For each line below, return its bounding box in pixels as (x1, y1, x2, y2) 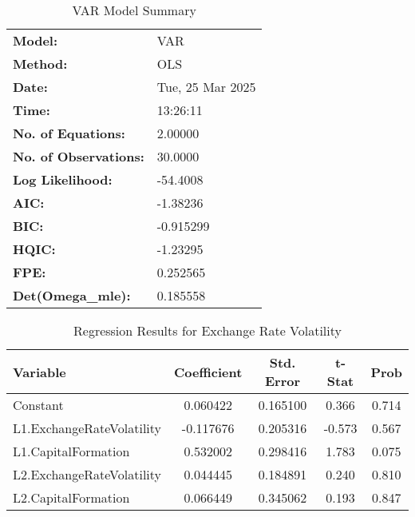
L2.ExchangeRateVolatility (13, 465, 162, 483)
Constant (13, 396, 64, 414)
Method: (13, 54, 68, 73)
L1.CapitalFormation (13, 442, 130, 460)
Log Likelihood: (13, 170, 113, 189)
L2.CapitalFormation (13, 488, 130, 507)
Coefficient (174, 362, 243, 381)
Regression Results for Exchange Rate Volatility (73, 321, 342, 340)
